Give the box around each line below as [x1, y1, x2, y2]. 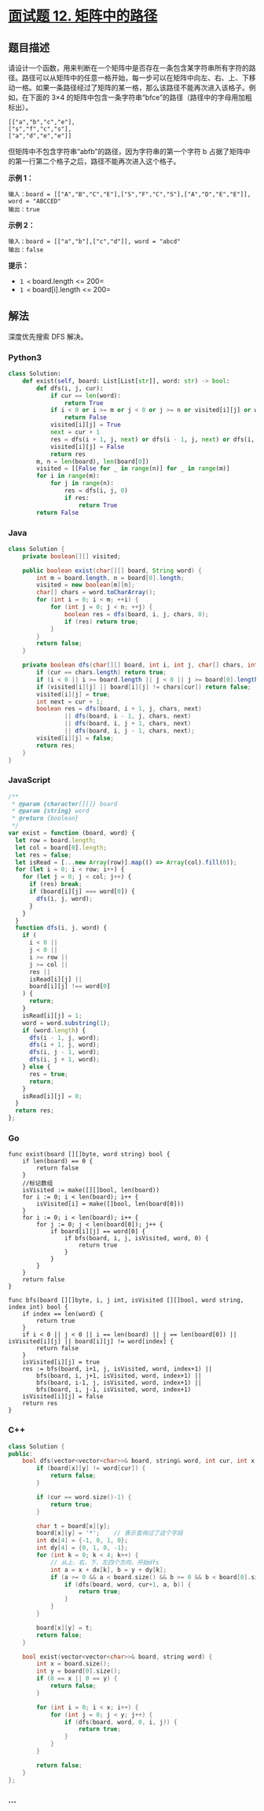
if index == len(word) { [22, 1310, 104, 1318]
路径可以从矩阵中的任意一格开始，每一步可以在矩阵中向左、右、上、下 [21, 73, 249, 83]
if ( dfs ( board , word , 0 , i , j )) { [64, 1718, 178, 1726]
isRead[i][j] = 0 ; [22, 1092, 82, 1100]
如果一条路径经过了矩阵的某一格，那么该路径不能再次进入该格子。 [35, 83, 249, 92]
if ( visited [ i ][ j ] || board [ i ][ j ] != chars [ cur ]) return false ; [36, 683, 251, 691]
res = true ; [28, 1070, 68, 1078]
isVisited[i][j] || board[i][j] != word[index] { [8, 1338, 174, 1346]
